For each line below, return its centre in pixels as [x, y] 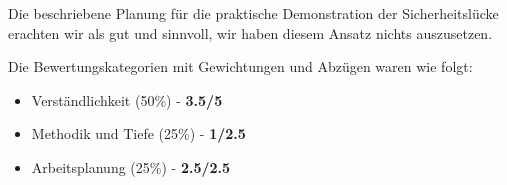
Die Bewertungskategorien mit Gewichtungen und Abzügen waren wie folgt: [240, 66]
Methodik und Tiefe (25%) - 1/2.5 [138, 133]
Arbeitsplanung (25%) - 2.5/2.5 [131, 166]
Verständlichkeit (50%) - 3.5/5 [127, 99]
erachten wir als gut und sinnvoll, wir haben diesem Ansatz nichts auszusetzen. [250, 32]
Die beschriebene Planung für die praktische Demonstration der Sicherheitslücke [253, 13]
